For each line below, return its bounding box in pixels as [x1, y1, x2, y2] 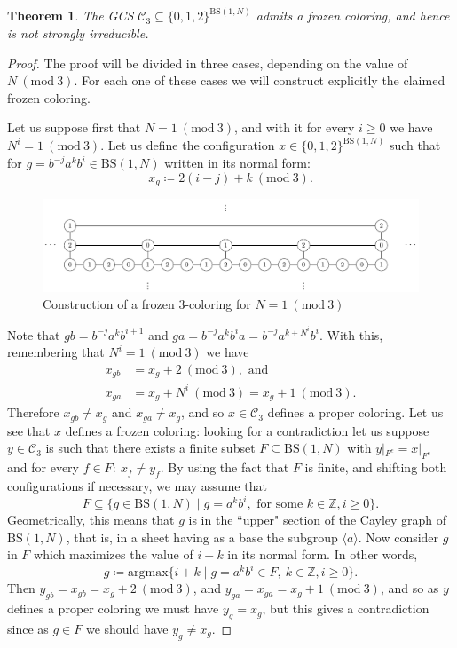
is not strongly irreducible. [7, 24, 149, 43]
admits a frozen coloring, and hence [256, 6, 450, 25]
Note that [7, 325, 60, 344]
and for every [7, 458, 79, 477]
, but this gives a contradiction [262, 599, 429, 618]
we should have [85, 619, 169, 637]
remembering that [7, 343, 105, 361]
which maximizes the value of [34, 545, 193, 564]
